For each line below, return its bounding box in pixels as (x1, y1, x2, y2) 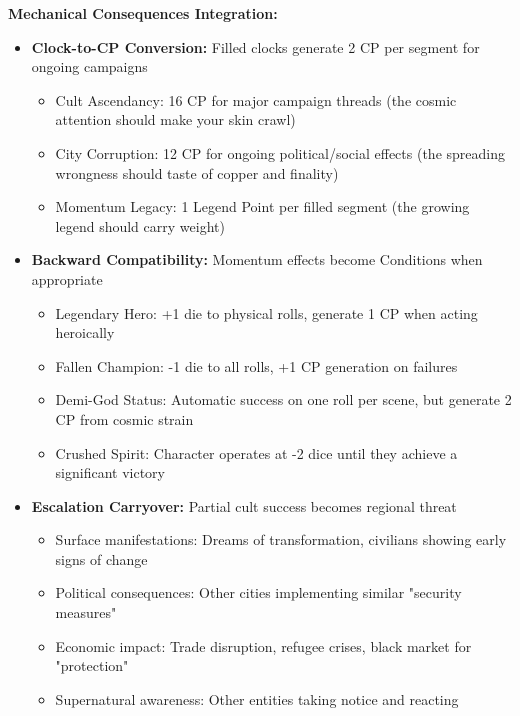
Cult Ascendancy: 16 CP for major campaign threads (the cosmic (55, 89, 457, 110)
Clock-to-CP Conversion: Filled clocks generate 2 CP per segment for (31, 36, 480, 57)
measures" (55, 602, 117, 623)
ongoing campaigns (31, 56, 148, 77)
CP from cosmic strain (55, 408, 194, 429)
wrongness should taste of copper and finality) (55, 162, 339, 183)
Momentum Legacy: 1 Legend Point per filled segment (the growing (55, 196, 470, 217)
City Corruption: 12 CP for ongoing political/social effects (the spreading (55, 142, 505, 163)
